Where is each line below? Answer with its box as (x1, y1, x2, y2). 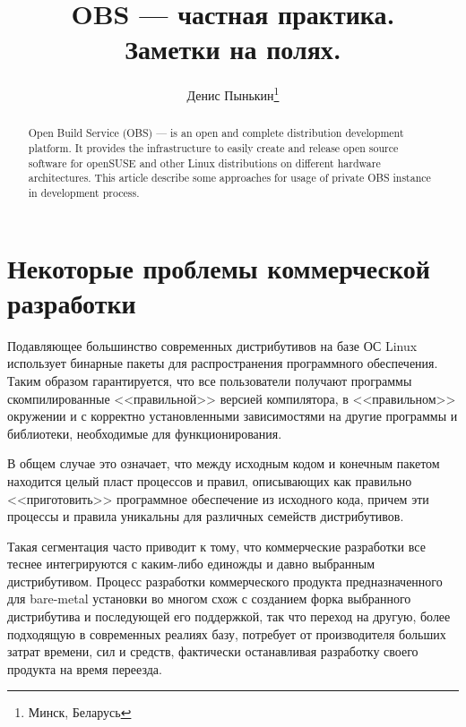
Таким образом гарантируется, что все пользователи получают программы (7, 371, 412, 389)
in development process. (28, 184, 140, 200)
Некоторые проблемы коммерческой (7, 249, 430, 286)
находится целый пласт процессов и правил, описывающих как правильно (7, 471, 412, 490)
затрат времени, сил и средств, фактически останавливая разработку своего (7, 642, 419, 661)
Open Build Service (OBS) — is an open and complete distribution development (28, 125, 404, 141)
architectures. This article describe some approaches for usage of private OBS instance (28, 170, 431, 185)
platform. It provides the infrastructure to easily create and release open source (28, 141, 399, 156)
